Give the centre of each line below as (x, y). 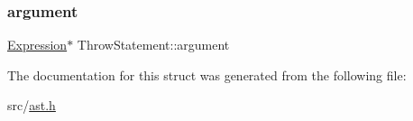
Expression (37, 45)
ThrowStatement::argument (153, 45)
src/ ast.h (32, 105)
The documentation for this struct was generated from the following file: (207, 74)
